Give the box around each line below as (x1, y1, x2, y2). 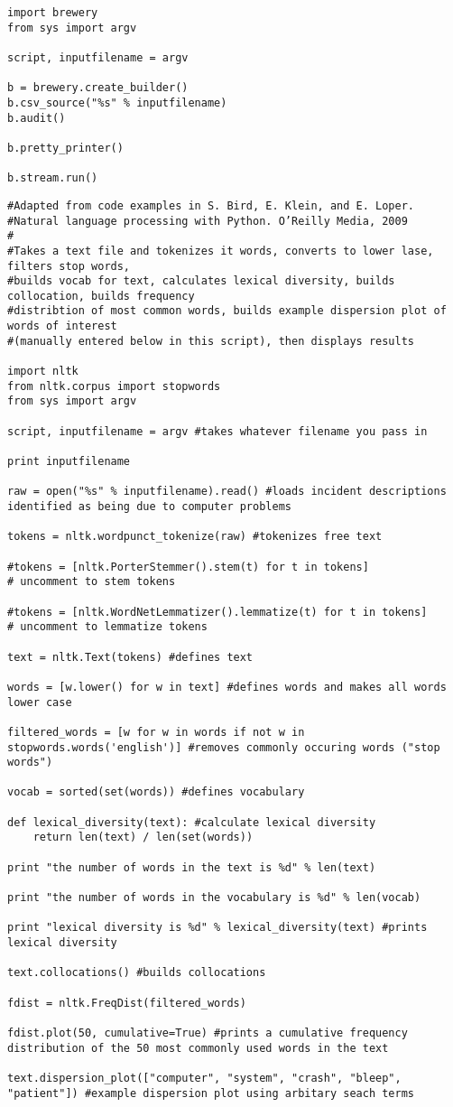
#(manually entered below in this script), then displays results (7, 334, 415, 348)
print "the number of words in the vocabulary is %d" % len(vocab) (7, 891, 421, 905)
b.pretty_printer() (7, 141, 124, 154)
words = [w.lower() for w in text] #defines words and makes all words (7, 680, 447, 693)
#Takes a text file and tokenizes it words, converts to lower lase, (7, 244, 434, 257)
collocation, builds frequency (7, 289, 195, 302)
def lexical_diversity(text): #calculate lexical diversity (7, 815, 376, 829)
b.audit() (7, 111, 66, 125)
